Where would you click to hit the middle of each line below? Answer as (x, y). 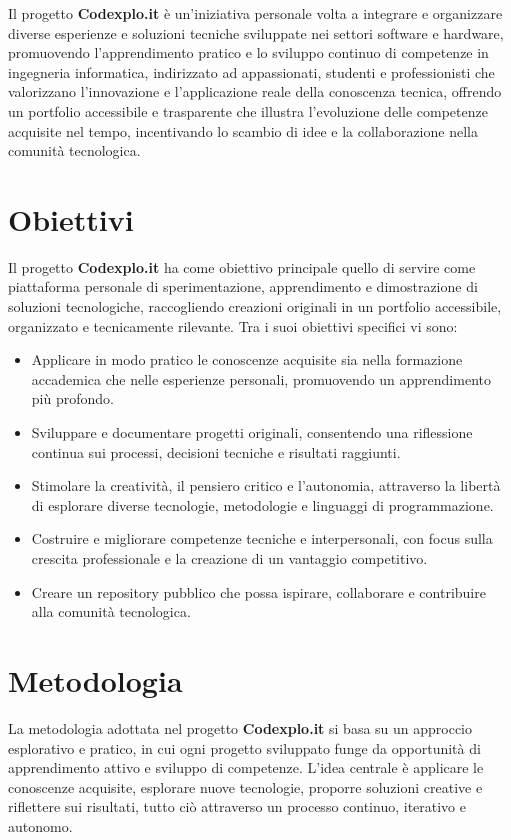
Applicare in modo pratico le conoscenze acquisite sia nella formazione (247, 359)
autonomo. (40, 825)
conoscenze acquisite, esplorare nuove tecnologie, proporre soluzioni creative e (245, 786)
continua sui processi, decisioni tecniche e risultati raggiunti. (216, 451)
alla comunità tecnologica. (111, 611)
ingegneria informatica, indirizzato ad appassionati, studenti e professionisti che (251, 71)
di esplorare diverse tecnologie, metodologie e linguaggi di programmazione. (262, 504)
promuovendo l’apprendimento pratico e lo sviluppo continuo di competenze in (248, 52)
